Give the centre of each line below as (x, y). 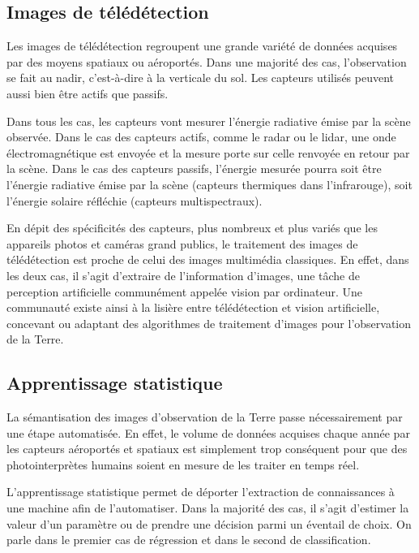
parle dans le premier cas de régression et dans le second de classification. (189, 540)
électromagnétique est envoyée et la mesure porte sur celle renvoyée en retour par (208, 152)
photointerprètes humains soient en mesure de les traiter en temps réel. (183, 464)
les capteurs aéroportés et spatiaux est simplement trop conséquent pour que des (207, 449)
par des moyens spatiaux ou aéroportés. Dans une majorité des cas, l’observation (207, 61)
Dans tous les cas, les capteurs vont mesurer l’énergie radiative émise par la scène (209, 121)
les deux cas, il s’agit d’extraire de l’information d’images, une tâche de (183, 275)
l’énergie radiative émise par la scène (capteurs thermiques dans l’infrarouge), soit (209, 184)
